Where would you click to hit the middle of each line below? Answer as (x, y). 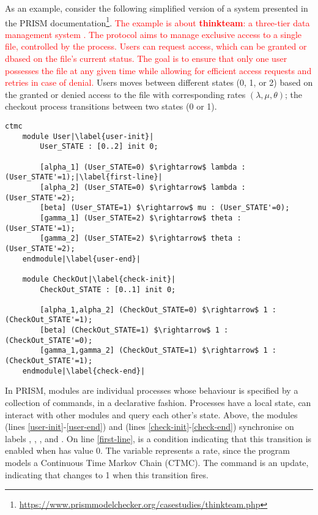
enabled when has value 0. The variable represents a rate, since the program (148, 450)
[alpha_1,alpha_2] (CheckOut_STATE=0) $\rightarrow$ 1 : (158, 310)
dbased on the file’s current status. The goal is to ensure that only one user (146, 58)
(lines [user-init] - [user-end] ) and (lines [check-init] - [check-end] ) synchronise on (150, 427)
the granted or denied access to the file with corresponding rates (125, 94)
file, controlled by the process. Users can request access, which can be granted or (156, 46)
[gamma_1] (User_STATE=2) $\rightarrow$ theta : (141, 218)
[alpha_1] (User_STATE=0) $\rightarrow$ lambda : (143, 167)
